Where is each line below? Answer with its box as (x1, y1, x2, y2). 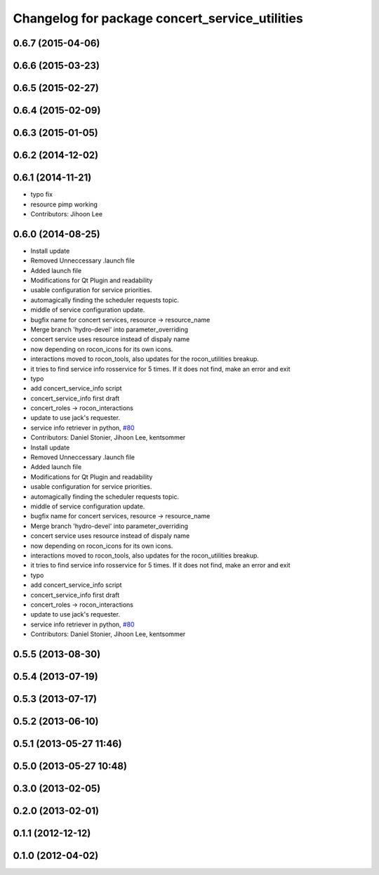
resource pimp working (30, 200, 98, 209)
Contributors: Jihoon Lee (30, 209, 103, 218)
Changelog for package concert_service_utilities (13, 11, 303, 26)
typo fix (30, 190, 53, 199)
